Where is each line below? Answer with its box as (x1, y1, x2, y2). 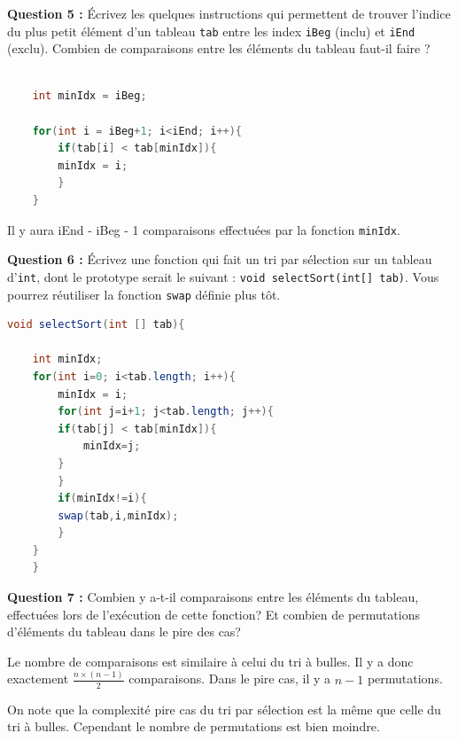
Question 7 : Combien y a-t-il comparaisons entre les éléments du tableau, (7, 588, 419, 606)
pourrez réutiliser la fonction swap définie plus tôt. (7, 285, 281, 303)
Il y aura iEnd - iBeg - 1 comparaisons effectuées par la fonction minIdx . (7, 220, 400, 238)
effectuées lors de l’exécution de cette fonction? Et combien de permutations (7, 604, 420, 623)
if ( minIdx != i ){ (58, 492, 147, 505)
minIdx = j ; (82, 440, 141, 453)
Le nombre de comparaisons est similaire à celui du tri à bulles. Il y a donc (7, 651, 414, 670)
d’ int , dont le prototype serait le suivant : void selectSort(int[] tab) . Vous (7, 267, 439, 285)
